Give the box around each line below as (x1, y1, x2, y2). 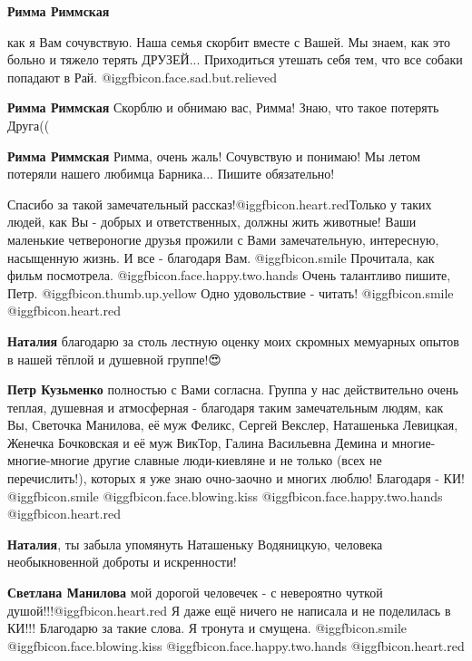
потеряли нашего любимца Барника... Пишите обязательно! (7, 164, 335, 183)
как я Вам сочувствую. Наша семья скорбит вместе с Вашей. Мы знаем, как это (7, 32, 451, 51)
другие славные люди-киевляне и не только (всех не (93, 451, 382, 470)
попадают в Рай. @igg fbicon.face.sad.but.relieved (7, 67, 277, 86)
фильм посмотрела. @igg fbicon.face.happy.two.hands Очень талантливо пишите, (7, 266, 451, 285)
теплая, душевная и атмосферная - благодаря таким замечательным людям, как (7, 397, 444, 416)
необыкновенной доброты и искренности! (7, 552, 237, 571)
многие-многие (7, 451, 90, 470)
